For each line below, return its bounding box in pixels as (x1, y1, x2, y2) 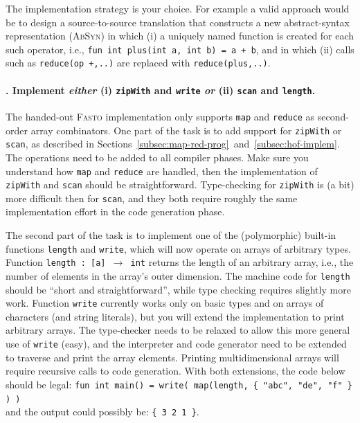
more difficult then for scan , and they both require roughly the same (6, 190, 298, 205)
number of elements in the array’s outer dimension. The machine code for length (6, 268, 350, 282)
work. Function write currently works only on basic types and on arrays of (6, 296, 324, 310)
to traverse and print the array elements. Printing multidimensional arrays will (6, 350, 339, 364)
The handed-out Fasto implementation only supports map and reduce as (6, 109, 315, 123)
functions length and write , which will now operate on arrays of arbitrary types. (6, 241, 351, 255)
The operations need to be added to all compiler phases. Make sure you (6, 150, 309, 164)
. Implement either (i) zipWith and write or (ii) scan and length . (6, 82, 316, 97)
